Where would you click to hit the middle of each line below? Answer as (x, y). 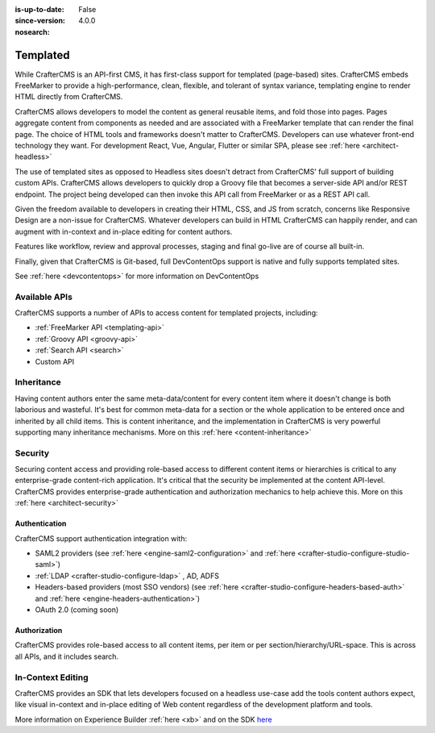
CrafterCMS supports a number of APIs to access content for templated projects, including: (166, 313)
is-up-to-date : (39, 9)
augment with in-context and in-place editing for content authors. (124, 231)
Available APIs (43, 297)
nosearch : (32, 31)
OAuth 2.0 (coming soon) (77, 610)
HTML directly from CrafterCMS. (69, 97)
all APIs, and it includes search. (67, 656)
